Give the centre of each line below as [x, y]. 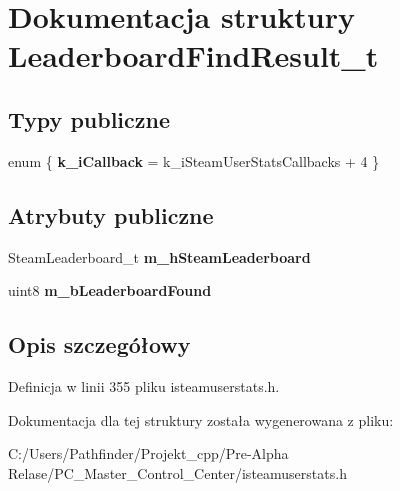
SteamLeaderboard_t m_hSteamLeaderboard [159, 256]
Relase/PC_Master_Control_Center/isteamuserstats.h [177, 472]
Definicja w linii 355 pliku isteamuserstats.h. [144, 385]
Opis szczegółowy [99, 344]
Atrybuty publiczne [111, 214]
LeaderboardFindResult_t [193, 55]
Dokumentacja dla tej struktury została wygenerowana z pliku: [201, 419]
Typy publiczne [89, 118]
